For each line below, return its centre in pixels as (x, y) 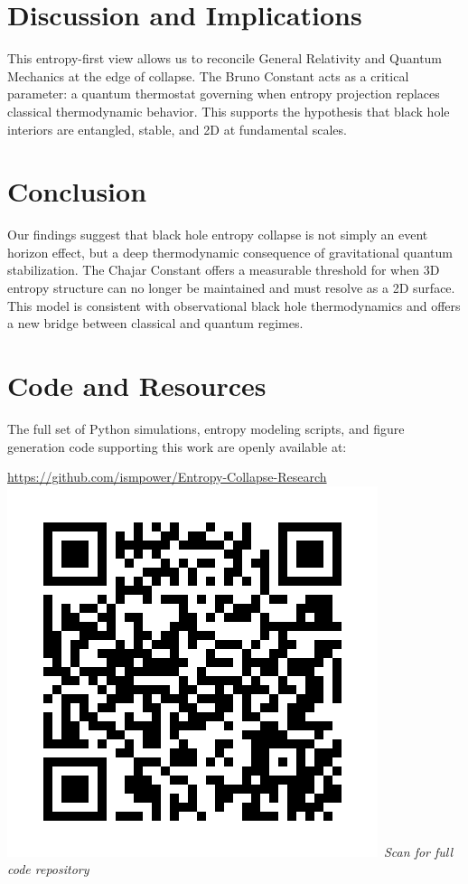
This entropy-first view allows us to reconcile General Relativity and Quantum (225, 58)
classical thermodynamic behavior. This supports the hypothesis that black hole (229, 111)
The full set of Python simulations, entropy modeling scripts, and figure (206, 428)
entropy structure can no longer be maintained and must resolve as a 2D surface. (231, 287)
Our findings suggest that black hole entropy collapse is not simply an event (218, 235)
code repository (48, 869)
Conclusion (77, 191)
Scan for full (419, 851)
